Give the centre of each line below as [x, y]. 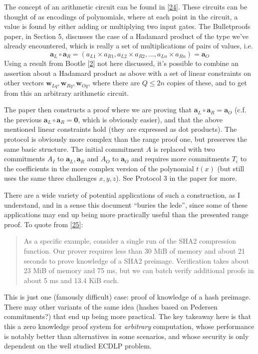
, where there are [114, 83]
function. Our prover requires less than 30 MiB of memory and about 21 [134, 250]
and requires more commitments [180, 159]
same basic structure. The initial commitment [74, 149]
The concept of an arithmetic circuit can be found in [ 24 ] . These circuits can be [126, 6]
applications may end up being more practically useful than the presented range [126, 214]
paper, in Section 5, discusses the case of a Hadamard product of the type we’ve [127, 36]
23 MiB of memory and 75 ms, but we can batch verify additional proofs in [139, 270]
